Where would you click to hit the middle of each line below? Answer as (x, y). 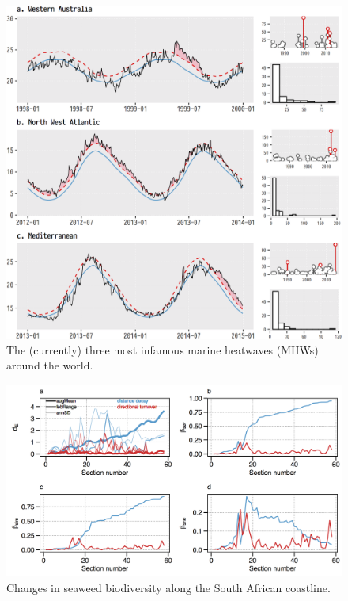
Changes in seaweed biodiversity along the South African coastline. (168, 587)
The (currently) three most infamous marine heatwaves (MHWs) (163, 349)
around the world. (50, 365)
